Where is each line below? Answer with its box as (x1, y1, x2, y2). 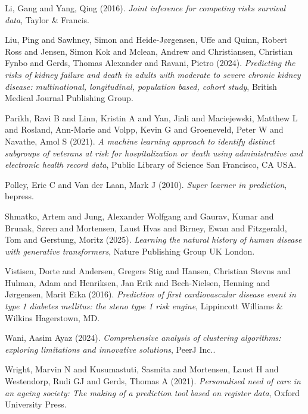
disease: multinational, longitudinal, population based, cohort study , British (5, 80, 277, 92)
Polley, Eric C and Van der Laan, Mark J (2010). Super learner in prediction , (5, 178, 287, 190)
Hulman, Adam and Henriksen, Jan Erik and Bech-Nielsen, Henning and (5, 276, 270, 288)
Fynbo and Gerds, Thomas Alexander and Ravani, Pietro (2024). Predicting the (5, 57, 295, 69)
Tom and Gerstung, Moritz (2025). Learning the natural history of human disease (5, 233, 302, 246)
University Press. (5, 398, 67, 410)
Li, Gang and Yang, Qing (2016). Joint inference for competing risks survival (5, 2, 286, 14)
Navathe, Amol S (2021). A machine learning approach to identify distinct (5, 134, 275, 147)
